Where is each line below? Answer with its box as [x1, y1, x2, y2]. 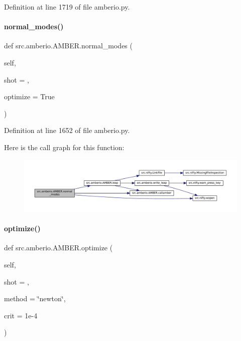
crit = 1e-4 [4, 310, 38, 320]
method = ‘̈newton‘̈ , [4, 293, 66, 304]
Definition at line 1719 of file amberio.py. [4, 2, 130, 12]
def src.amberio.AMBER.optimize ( [4, 242, 113, 253]
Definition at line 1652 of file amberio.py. [4, 125, 130, 135]
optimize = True [4, 91, 55, 102]
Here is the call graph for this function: [4, 142, 125, 152]
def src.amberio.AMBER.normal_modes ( [4, 40, 133, 51]
